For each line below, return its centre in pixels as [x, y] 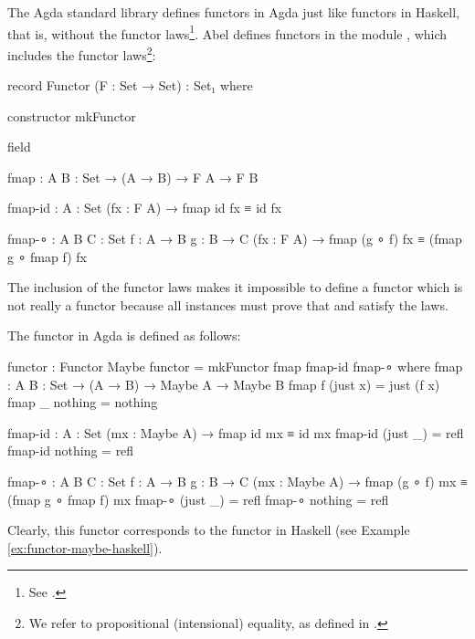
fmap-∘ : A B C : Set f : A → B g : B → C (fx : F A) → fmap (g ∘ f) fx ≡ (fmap [235, 239]
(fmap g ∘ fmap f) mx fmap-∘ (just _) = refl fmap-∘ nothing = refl [198, 499]
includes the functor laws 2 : [82, 53]
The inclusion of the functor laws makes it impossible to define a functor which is [235, 287]
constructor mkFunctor [72, 115]
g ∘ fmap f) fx [47, 256]
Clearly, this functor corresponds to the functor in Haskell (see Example [209, 530]
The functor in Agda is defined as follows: [124, 335]
